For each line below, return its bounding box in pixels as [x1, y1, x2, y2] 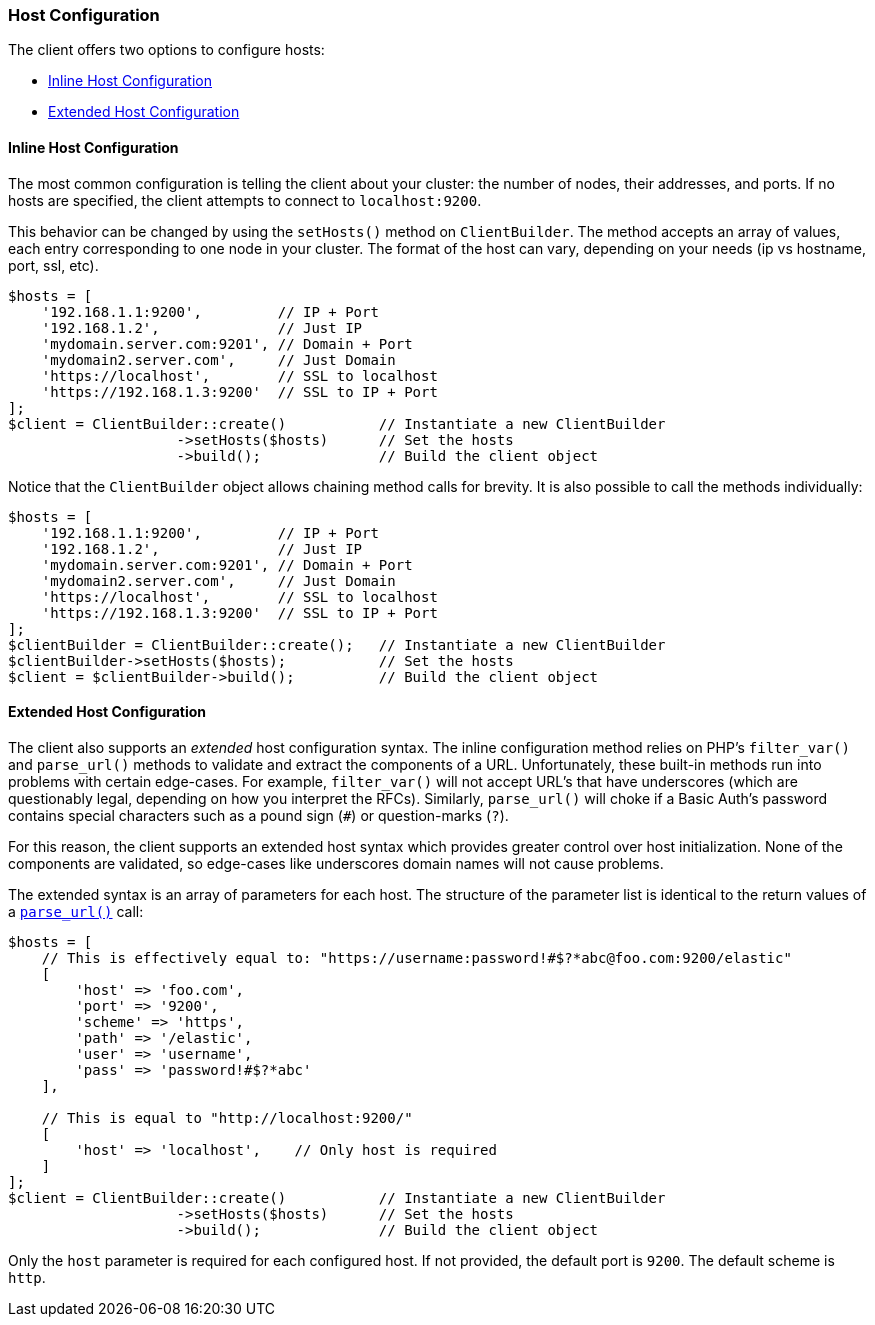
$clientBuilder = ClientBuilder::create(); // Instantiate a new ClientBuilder [8, 636, 666, 653]
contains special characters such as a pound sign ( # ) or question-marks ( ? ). [8, 806, 509, 824]
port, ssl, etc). [8, 256, 99, 274]
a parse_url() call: [8, 902, 144, 920]
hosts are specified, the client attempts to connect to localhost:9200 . [8, 191, 482, 209]
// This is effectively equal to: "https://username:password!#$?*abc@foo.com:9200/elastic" [41, 949, 792, 966]
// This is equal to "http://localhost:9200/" [41, 1109, 413, 1126]
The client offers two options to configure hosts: [8, 41, 325, 59]
